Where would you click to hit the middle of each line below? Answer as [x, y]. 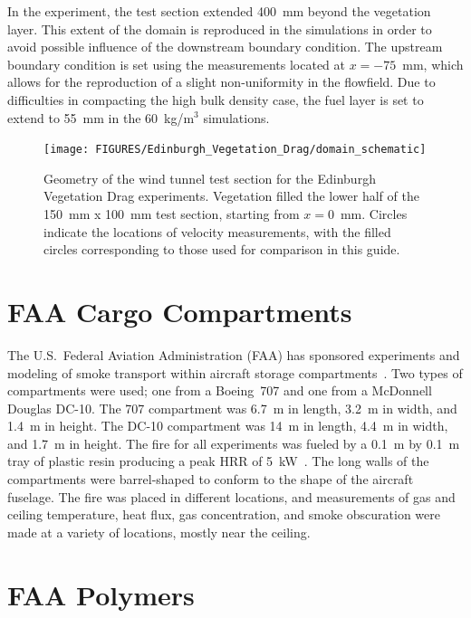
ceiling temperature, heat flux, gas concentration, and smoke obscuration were [224, 514]
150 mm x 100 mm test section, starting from [172, 214]
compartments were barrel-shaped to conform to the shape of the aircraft [211, 479]
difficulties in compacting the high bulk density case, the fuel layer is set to [216, 99]
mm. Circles [374, 214]
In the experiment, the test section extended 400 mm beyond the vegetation [219, 11]
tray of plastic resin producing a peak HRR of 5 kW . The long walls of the [218, 461]
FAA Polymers [101, 594]
